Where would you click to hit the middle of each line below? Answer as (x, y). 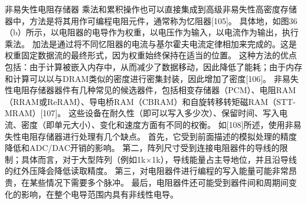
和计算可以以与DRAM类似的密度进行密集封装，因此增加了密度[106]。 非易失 (152, 78)
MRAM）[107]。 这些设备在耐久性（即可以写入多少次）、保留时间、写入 (142, 113)
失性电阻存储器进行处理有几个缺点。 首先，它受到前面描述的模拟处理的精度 (151, 136)
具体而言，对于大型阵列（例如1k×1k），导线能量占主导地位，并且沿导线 (159, 159)
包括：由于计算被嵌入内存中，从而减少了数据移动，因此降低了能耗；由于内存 (153, 66)
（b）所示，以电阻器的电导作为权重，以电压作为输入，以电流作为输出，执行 (152, 32)
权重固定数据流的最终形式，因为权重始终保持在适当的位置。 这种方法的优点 (151, 55)
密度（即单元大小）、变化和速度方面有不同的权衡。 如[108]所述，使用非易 (161, 124)
